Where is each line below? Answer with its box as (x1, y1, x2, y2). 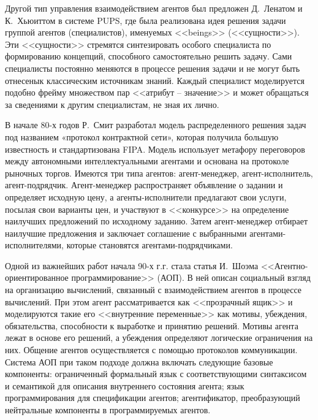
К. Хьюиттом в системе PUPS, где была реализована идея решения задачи (5, 13, 286, 26)
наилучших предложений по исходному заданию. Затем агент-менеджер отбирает (5, 215, 308, 227)
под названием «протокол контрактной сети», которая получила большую (5, 130, 279, 143)
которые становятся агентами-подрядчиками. (66, 239, 233, 251)
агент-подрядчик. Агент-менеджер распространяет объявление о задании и (5, 178, 283, 191)
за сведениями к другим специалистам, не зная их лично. (5, 97, 219, 110)
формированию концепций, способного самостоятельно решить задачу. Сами (5, 50, 292, 63)
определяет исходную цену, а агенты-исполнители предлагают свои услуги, (5, 190, 287, 203)
